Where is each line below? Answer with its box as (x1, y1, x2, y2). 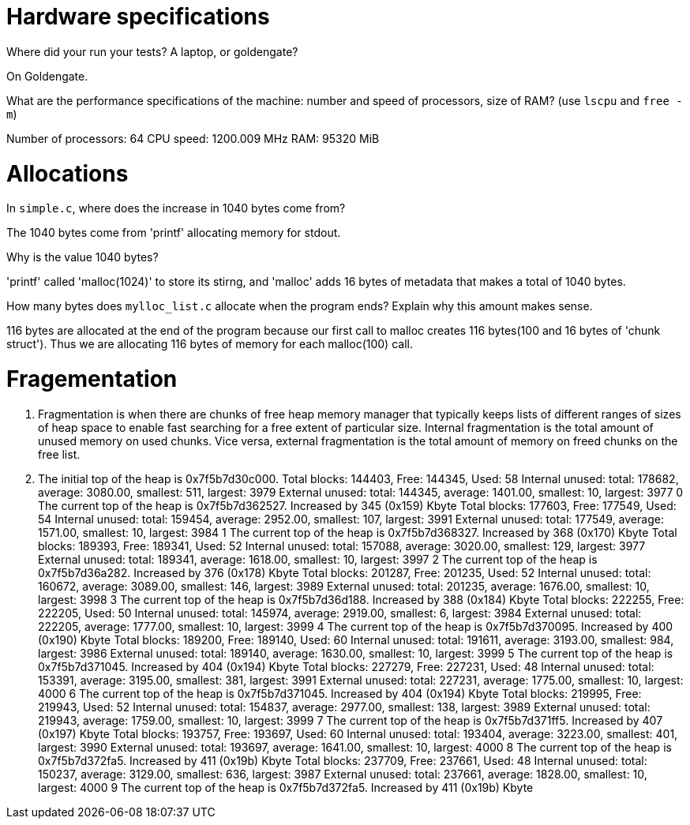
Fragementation (6, 366, 178, 392)
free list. (38, 447, 81, 461)
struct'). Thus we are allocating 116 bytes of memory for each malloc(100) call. (6, 337, 413, 351)
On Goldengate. (6, 69, 88, 83)
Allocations (6, 159, 129, 187)
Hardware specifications (6, 3, 270, 30)
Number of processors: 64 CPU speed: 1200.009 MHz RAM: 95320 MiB (6, 131, 380, 145)
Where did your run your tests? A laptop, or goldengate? (6, 44, 298, 58)
